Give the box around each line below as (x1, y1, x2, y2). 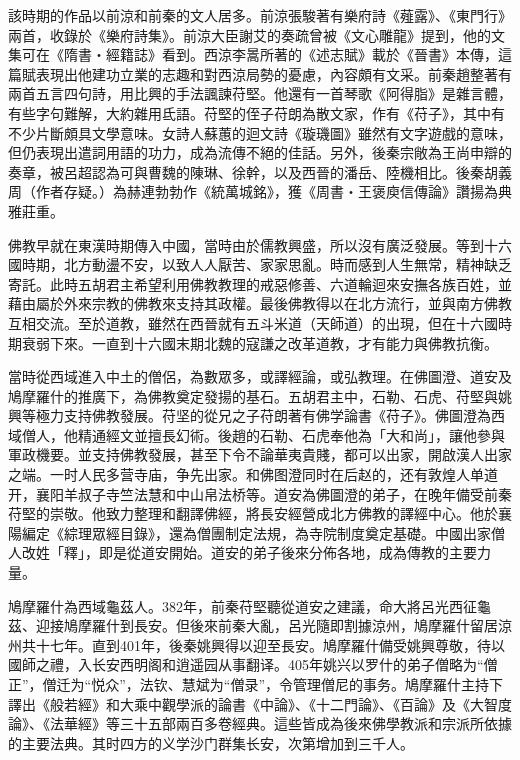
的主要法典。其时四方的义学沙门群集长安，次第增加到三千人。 (8, 732, 414, 753)
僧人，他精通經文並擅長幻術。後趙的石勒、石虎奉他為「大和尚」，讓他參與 (21, 424, 505, 445)
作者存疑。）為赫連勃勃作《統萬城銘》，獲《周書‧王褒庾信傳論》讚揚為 (35, 181, 498, 202)
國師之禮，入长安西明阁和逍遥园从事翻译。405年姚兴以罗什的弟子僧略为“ (8, 654, 484, 675)
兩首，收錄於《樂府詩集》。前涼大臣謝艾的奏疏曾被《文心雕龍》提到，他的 (8, 24, 491, 45)
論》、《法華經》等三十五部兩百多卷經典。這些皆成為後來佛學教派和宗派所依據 (8, 713, 512, 734)
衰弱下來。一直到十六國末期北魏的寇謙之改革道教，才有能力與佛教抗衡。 (21, 332, 498, 353)
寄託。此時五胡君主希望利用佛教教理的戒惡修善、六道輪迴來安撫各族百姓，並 (8, 273, 512, 294)
